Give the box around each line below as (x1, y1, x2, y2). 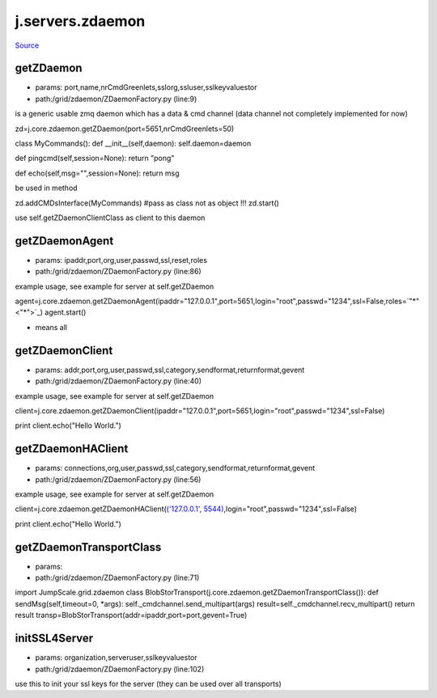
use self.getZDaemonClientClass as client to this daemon (15, 213, 206, 222)
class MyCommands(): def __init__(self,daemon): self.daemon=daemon (15, 138, 252, 149)
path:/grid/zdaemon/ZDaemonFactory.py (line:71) (35, 573, 200, 582)
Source (15, 40, 40, 50)
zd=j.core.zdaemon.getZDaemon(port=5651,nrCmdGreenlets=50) (15, 124, 235, 133)
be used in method (15, 183, 78, 193)
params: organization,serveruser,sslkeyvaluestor (35, 653, 197, 662)
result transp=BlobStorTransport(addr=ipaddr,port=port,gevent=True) (15, 611, 248, 620)
